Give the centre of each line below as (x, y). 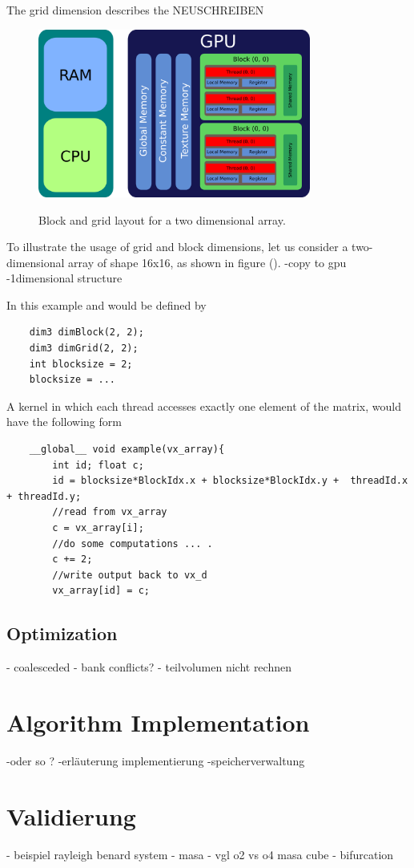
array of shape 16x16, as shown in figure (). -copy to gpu (207, 262)
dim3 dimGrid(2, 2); (84, 349)
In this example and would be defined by (107, 304)
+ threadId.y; (44, 496)
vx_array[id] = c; (101, 591)
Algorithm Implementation (158, 722)
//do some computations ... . (133, 544)
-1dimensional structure (64, 278)
